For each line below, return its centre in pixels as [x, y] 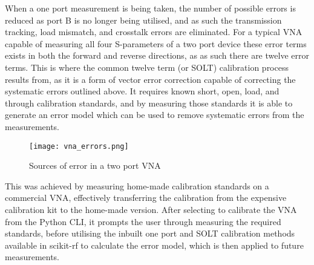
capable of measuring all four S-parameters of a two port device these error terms [156, 43]
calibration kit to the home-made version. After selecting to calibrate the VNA [151, 209]
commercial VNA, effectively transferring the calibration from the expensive [146, 198]
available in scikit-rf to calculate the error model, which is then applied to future [154, 245]
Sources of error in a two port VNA [95, 165]
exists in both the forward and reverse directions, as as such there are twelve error [157, 55]
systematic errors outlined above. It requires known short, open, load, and [142, 91]
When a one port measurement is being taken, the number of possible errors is [150, 8]
